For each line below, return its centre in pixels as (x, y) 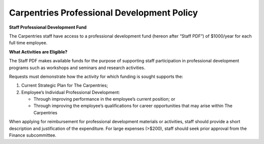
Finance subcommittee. (33, 135)
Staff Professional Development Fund (48, 27)
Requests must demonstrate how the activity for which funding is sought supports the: (96, 76)
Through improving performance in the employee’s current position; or (104, 99)
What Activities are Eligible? (38, 52)
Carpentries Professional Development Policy (103, 13)
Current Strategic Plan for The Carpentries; (65, 86)
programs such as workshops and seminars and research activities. (77, 68)
